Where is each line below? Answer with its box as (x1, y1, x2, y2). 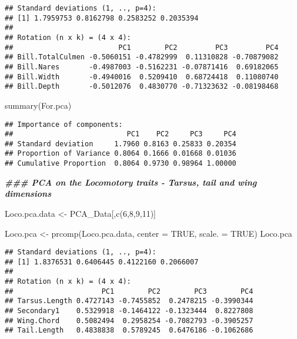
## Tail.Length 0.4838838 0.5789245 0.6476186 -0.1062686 (5, 326, 253, 335)
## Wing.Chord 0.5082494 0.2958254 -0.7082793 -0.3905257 (5, 316, 253, 325)
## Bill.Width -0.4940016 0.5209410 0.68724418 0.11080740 (5, 72, 279, 81)
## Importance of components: (5, 120, 123, 129)
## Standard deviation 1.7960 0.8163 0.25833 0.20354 (5, 139, 236, 148)
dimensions (5, 187, 52, 200)
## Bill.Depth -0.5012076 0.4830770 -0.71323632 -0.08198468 (5, 82, 279, 91)
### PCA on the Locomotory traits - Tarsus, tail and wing (5, 176, 257, 188)
